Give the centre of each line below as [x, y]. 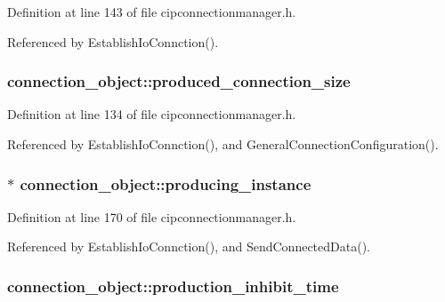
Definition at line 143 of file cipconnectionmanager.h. [152, 12]
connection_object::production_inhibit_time [173, 286]
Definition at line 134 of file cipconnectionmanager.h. [152, 114]
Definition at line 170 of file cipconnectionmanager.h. [152, 216]
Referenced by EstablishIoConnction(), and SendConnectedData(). [189, 246]
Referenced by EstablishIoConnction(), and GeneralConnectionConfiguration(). [223, 144]
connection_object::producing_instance [166, 183]
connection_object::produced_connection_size [179, 81]
